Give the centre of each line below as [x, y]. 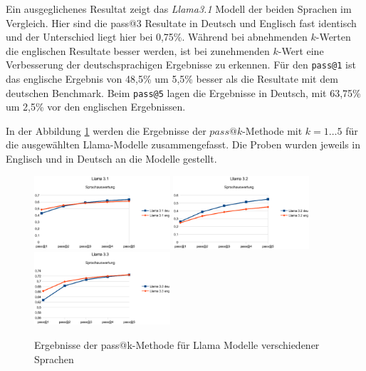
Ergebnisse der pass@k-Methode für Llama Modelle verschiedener [177, 345]
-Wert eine [301, 50]
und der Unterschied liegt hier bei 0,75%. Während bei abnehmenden [157, 37]
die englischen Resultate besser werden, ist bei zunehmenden [138, 50]
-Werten [333, 37]
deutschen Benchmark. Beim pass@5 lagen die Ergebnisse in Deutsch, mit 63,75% [183, 92]
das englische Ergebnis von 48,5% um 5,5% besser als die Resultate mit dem [172, 79]
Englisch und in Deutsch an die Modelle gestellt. [111, 159]
